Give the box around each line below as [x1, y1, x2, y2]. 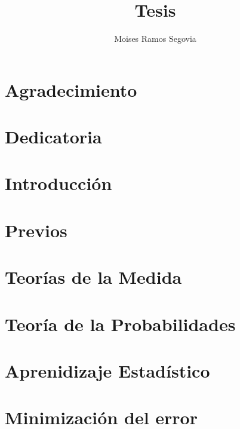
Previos [5, 217, 67, 242]
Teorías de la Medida [5, 265, 182, 289]
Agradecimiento [5, 77, 137, 102]
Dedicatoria [5, 124, 102, 149]
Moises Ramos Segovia [114, 32, 196, 45]
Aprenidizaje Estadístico [5, 358, 210, 382]
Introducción [5, 171, 112, 195]
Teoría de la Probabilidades [5, 311, 236, 336]
